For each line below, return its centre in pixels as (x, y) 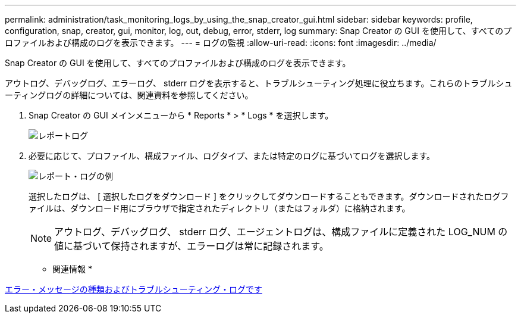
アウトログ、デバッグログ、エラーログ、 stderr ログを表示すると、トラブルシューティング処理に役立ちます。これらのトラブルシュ (259, 83)
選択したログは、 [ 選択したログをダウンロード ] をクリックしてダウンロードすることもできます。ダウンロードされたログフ (269, 196)
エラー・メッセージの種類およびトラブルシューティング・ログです (134, 289)
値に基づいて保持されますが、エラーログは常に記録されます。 (192, 246)
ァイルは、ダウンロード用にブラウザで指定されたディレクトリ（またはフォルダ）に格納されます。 (219, 208)
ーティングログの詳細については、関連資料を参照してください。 (129, 95)
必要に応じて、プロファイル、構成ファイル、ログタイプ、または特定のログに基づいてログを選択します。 (232, 156)
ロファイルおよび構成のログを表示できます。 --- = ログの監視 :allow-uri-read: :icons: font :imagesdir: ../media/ (221, 43)
